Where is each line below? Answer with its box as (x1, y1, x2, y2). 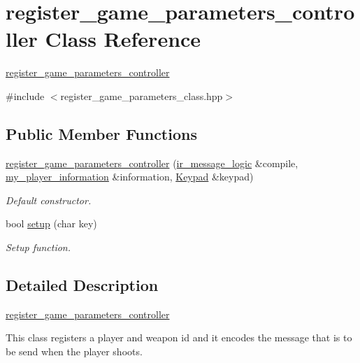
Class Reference (45, 24, 201, 53)
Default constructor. (6, 192, 92, 207)
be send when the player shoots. (6, 344, 143, 359)
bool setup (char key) (6, 216, 97, 231)
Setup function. (6, 240, 71, 255)
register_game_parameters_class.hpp (60, 88, 223, 103)
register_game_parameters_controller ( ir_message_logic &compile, (6, 155, 298, 170)
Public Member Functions (6, 122, 197, 144)
